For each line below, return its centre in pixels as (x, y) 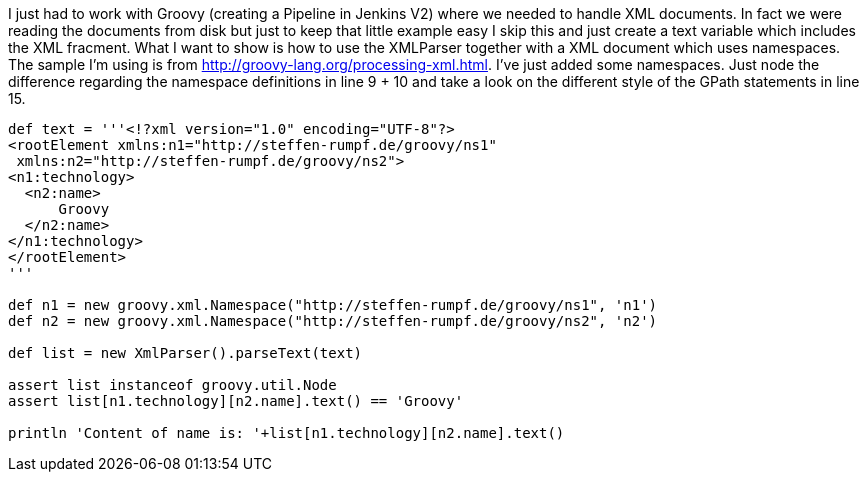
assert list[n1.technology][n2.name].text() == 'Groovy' (236, 401)
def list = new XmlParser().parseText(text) (185, 353)
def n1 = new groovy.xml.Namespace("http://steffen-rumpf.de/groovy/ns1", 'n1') (333, 305)
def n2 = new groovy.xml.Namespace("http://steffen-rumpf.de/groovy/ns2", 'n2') (333, 321)
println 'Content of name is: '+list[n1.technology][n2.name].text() (286, 433)
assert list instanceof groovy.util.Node (172, 385)
